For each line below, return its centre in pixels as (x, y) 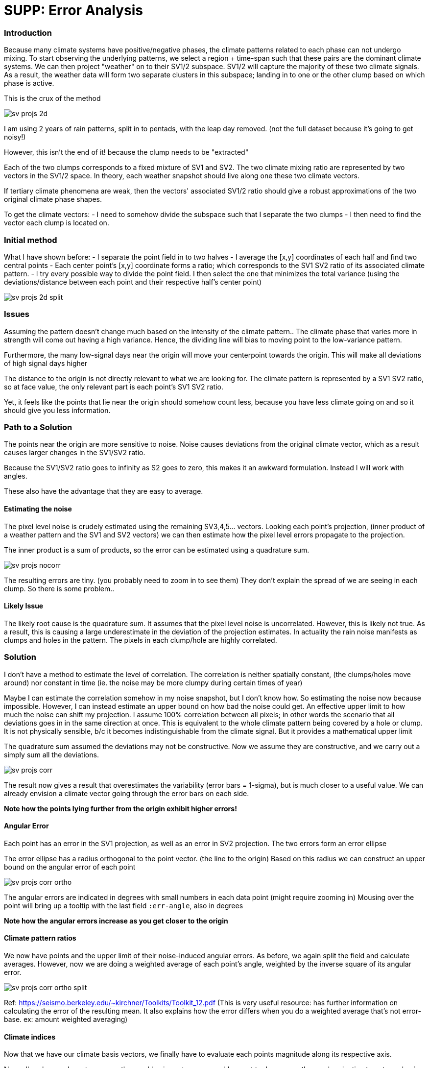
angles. (16, 476)
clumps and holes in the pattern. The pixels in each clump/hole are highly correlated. (141, 640)
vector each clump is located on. (57, 223)
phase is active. (29, 83)
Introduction (28, 33)
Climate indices (30, 1037)
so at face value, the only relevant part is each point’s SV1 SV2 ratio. (114, 387)
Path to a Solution (38, 427)
